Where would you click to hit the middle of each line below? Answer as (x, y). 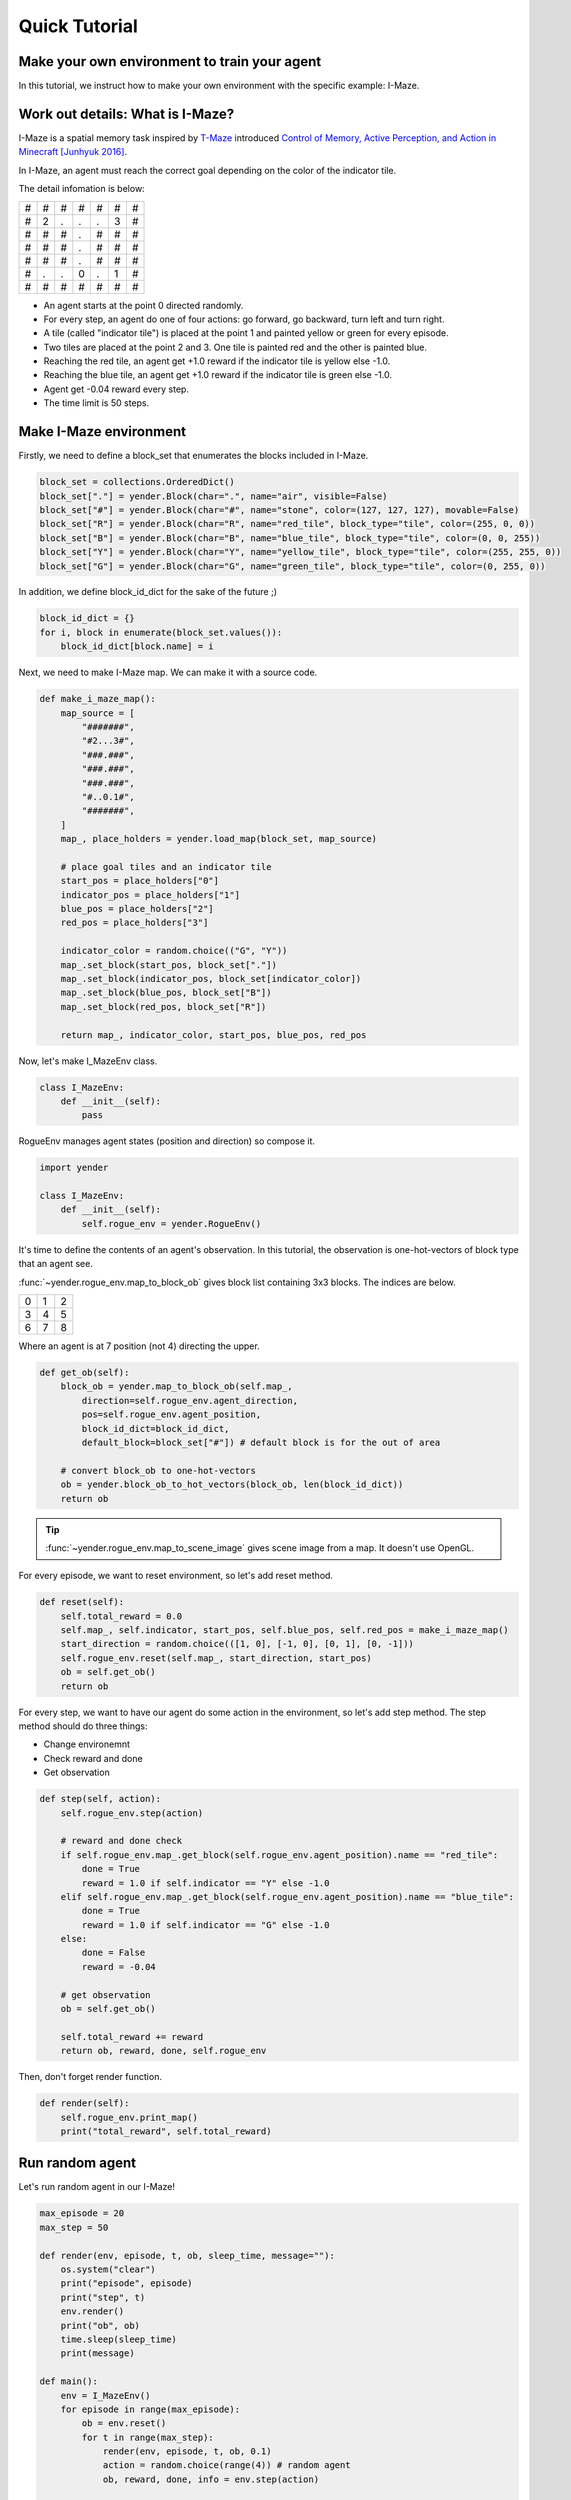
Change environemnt (86, 1744)
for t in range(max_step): (147, 2437)
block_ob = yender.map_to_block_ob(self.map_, (177, 1386)
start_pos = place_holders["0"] (140, 881)
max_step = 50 (74, 2227)
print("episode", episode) (127, 2283)
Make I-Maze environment (102, 431)
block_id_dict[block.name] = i (137, 646)
